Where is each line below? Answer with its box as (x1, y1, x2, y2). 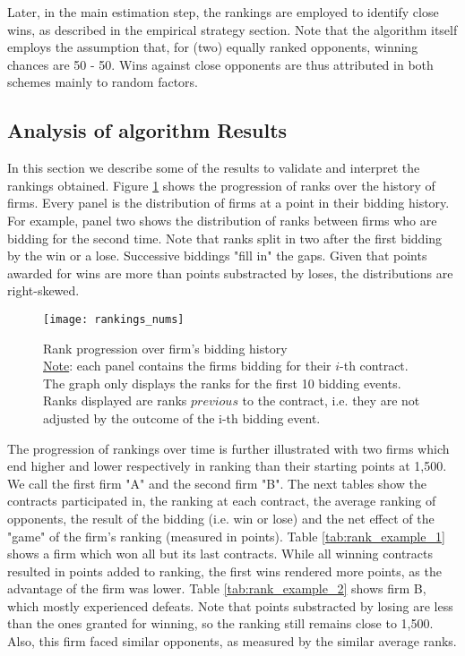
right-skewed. (7, 281, 80, 300)
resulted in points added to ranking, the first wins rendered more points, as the (7, 561, 442, 580)
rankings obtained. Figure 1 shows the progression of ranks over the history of (7, 175, 435, 194)
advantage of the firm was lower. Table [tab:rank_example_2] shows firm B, (7, 579, 426, 598)
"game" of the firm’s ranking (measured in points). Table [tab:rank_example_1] (7, 526, 445, 545)
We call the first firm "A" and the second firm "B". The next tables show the (7, 473, 426, 492)
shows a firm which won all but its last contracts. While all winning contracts (7, 544, 434, 563)
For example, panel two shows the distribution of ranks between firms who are (7, 210, 437, 229)
